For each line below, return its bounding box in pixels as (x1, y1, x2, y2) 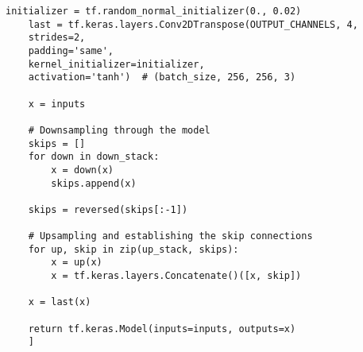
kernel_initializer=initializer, (28, 58, 205, 70)
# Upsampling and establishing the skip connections (28, 230, 313, 242)
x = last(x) (28, 296, 91, 308)
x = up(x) (51, 257, 102, 269)
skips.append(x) (51, 177, 137, 189)
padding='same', (28, 44, 114, 56)
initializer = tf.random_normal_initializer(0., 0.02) (6, 6, 302, 17)
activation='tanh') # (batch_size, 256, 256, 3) (28, 72, 296, 83)
